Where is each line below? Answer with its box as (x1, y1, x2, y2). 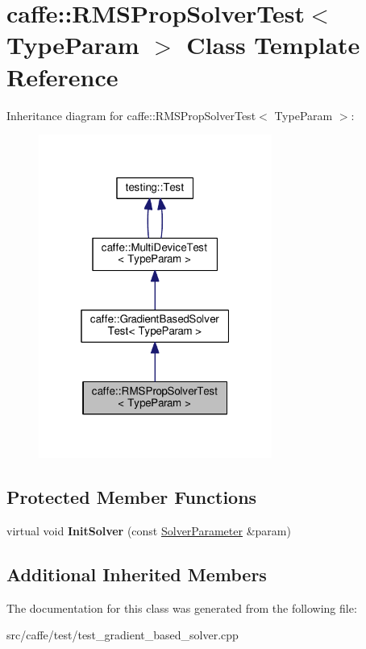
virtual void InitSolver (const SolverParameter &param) (6, 522, 291, 539)
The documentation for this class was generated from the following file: (6, 599, 357, 616)
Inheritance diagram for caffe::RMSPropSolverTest (6, 106, 256, 123)
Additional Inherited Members (6, 561, 267, 586)
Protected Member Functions (6, 485, 257, 510)
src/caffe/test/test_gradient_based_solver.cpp (6, 626, 239, 643)
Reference (6, 60, 119, 93)
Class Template (186, 28, 360, 61)
